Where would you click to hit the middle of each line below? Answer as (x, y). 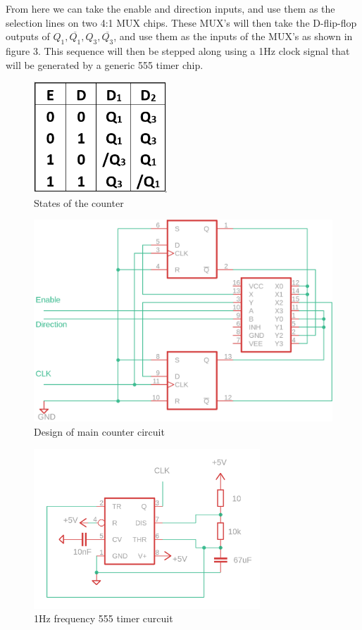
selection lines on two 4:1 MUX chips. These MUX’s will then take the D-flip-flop (181, 22)
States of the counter (79, 202)
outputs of (28, 36)
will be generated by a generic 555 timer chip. (105, 64)
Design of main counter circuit (99, 432)
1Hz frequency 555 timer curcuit (104, 618)
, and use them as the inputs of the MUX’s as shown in (233, 36)
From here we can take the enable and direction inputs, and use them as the (170, 8)
